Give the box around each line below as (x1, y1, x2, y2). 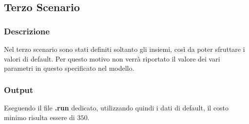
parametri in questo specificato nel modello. (4, 63, 134, 73)
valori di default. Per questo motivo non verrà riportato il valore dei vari (4, 53, 220, 63)
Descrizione (4, 25, 50, 37)
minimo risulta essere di (4, 112, 75, 122)
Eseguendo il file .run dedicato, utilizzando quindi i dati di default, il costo (4, 103, 229, 112)
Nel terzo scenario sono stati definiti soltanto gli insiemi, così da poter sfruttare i (4, 44, 245, 54)
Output (4, 83, 34, 95)
